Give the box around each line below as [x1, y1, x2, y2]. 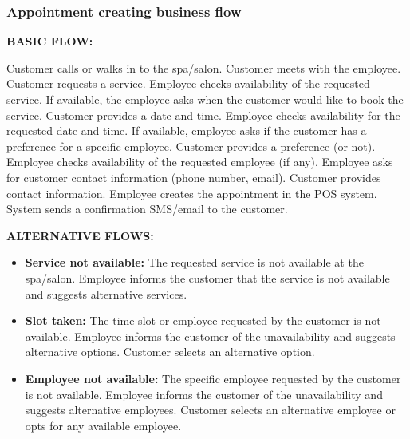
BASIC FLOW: [6, 33, 93, 49]
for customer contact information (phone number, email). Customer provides [6, 168, 381, 185]
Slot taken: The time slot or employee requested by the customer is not [25, 312, 381, 329]
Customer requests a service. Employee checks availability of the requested [6, 75, 370, 92]
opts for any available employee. [25, 417, 182, 433]
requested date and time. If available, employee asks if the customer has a [6, 122, 367, 139]
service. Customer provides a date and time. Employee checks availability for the [6, 106, 400, 123]
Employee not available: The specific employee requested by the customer [25, 370, 401, 386]
